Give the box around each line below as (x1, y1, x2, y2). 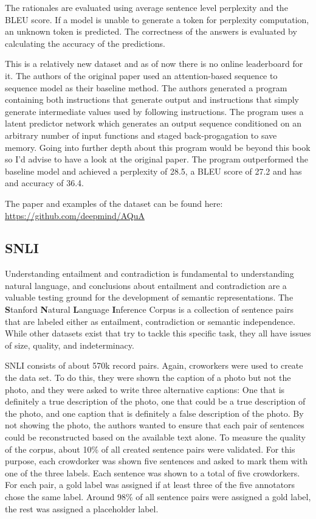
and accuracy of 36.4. (5, 176, 84, 189)
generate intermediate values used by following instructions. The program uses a (5, 105, 304, 117)
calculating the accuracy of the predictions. (5, 37, 165, 49)
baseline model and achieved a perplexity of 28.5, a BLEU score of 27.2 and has (5, 164, 302, 177)
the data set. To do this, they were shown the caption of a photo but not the (5, 371, 291, 384)
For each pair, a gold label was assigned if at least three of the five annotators (5, 478, 295, 491)
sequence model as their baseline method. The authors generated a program (5, 81, 287, 94)
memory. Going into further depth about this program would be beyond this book (5, 141, 311, 153)
